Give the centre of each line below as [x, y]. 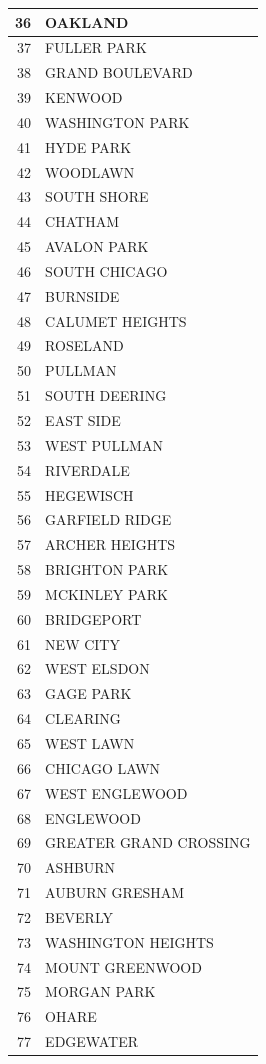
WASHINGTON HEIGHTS [129, 941]
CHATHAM [82, 221]
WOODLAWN [90, 171]
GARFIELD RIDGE [108, 519]
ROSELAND [84, 345]
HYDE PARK [88, 146]
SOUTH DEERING [106, 395]
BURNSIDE [82, 295]
